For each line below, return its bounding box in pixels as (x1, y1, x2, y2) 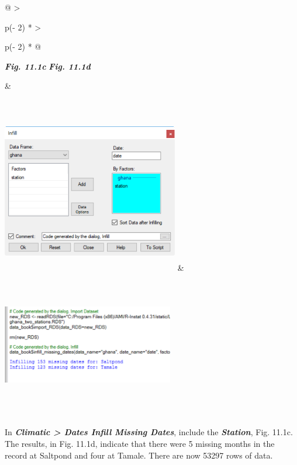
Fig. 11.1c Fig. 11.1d (5, 60, 91, 72)
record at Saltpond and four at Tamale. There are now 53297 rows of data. (5, 449, 273, 461)
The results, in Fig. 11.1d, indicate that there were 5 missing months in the (5, 437, 275, 449)
